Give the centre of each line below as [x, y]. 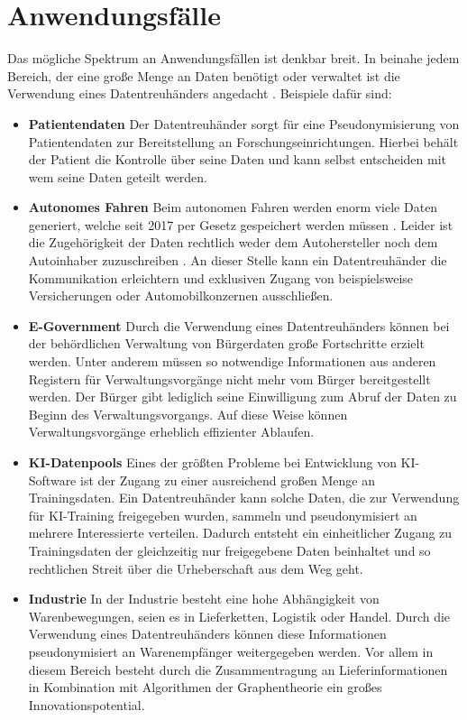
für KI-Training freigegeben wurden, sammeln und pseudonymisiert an [223, 515]
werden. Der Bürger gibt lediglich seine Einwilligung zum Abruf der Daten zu [243, 397]
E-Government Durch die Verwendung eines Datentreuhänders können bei [239, 325]
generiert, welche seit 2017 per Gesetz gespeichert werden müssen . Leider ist [241, 224]
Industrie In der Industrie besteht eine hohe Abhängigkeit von [204, 599]
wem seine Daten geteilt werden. [118, 176]
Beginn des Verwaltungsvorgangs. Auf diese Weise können [188, 414]
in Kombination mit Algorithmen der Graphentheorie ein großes [205, 687]
